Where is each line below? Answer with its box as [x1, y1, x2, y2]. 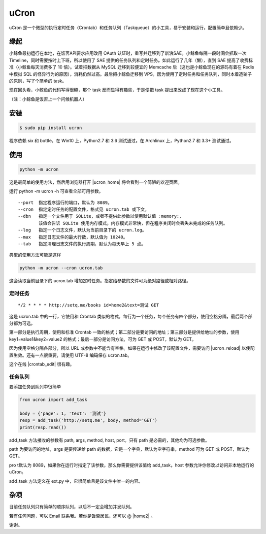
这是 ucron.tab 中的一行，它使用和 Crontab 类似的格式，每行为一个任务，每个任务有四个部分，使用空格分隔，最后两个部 [9, 313, 253, 319]
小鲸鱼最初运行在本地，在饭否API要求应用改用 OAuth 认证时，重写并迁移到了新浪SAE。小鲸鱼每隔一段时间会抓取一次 [9, 50, 247, 56]
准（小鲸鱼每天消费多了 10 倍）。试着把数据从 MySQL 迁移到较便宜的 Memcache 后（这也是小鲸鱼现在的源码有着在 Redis [9, 64, 255, 70]
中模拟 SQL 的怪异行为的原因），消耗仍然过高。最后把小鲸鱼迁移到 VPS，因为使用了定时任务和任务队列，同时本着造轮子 [9, 71, 252, 77]
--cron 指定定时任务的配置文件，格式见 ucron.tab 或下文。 [18, 206, 150, 212]
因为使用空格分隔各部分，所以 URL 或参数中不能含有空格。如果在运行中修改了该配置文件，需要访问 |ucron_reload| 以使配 [9, 345, 255, 351]
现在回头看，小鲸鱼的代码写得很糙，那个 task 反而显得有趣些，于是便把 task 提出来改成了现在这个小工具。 [9, 87, 225, 93]
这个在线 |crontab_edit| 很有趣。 [9, 361, 75, 367]
